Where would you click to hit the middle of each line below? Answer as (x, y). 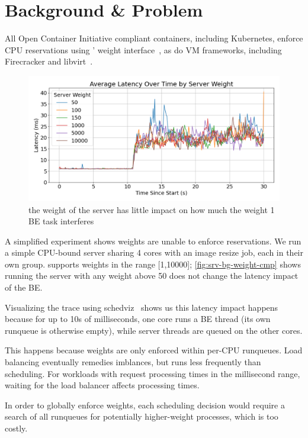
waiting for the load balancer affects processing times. (102, 385)
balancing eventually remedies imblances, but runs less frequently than (133, 362)
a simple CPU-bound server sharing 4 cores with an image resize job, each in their (154, 252)
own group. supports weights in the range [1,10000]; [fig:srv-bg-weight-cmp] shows (153, 264)
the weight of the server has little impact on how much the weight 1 (152, 209)
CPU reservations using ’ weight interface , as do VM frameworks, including (143, 49)
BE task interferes (61, 221)
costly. (16, 428)
